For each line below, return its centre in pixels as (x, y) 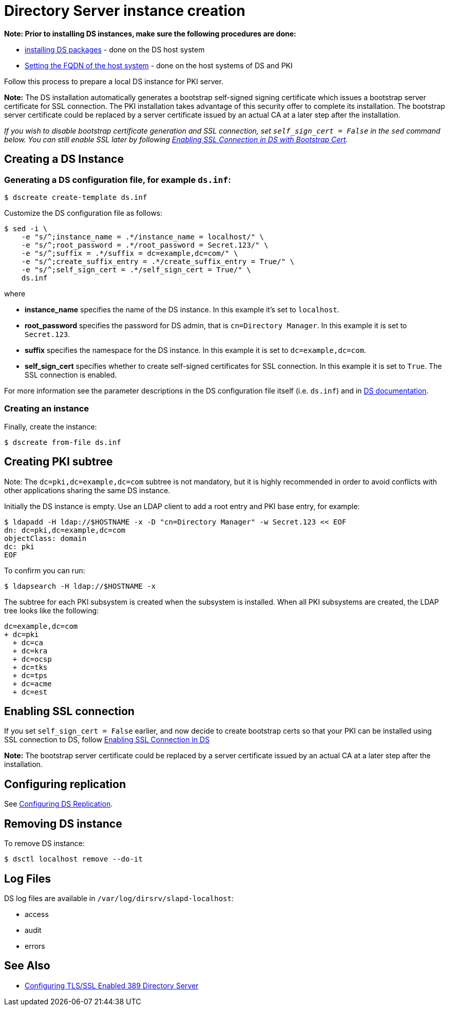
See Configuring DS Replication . (59, 804)
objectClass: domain (45, 538)
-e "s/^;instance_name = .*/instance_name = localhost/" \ (143, 237)
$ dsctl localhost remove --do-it (73, 859)
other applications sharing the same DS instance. (87, 490)
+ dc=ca (28, 642)
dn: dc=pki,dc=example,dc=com (65, 530)
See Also (27, 966)
